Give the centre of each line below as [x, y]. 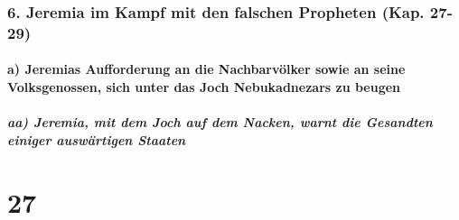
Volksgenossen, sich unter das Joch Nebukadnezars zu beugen [204, 86]
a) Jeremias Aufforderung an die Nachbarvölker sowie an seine [206, 69]
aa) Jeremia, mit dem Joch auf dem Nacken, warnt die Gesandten [220, 122]
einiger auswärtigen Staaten [97, 139]
